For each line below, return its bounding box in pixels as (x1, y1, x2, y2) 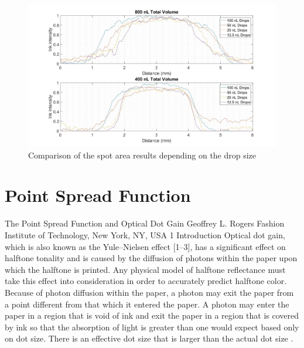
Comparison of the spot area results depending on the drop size (28, 148, 257, 161)
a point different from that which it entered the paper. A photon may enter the (5, 298, 289, 310)
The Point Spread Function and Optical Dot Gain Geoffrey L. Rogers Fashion (5, 217, 285, 229)
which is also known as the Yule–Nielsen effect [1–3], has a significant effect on (5, 240, 286, 252)
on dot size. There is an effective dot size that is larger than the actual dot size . (5, 332, 293, 344)
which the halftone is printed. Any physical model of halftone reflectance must (5, 263, 286, 275)
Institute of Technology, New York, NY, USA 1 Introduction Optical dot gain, (5, 228, 285, 241)
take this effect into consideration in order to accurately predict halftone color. (5, 275, 287, 287)
